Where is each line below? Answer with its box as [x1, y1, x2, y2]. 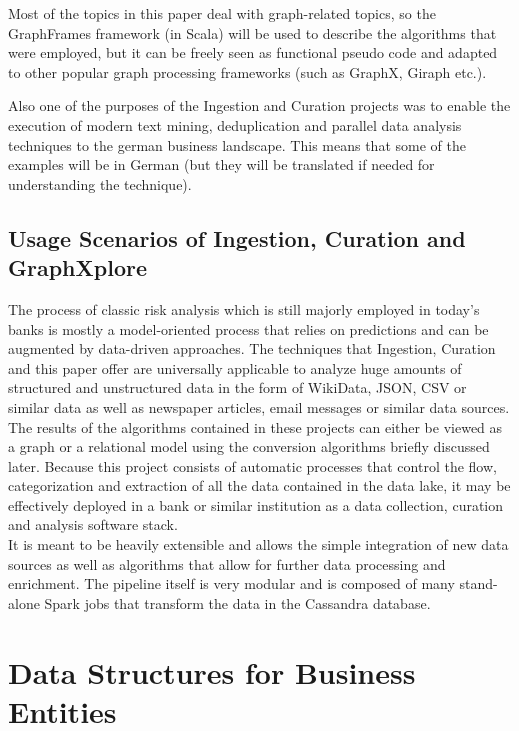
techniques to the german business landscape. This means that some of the [8, 134, 466, 155]
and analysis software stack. [8, 514, 178, 535]
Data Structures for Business [8, 651, 416, 692]
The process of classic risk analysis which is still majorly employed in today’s [8, 298, 480, 319]
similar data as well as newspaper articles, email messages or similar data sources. [8, 396, 510, 417]
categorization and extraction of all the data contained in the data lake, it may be [8, 475, 511, 496]
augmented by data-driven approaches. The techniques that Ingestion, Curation [8, 338, 496, 359]
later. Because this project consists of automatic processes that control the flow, [8, 455, 497, 476]
